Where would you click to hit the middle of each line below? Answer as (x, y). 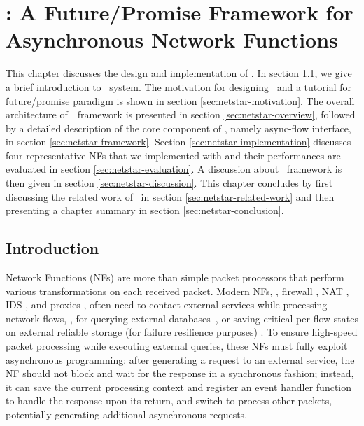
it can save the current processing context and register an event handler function (179, 386)
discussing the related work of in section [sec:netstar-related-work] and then (170, 196)
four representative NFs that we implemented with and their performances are (173, 155)
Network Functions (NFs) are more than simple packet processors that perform (175, 277)
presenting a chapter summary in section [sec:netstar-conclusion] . (145, 210)
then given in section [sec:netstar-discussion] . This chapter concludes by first (169, 183)
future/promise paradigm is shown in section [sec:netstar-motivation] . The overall (180, 100)
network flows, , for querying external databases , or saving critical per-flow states (182, 318)
